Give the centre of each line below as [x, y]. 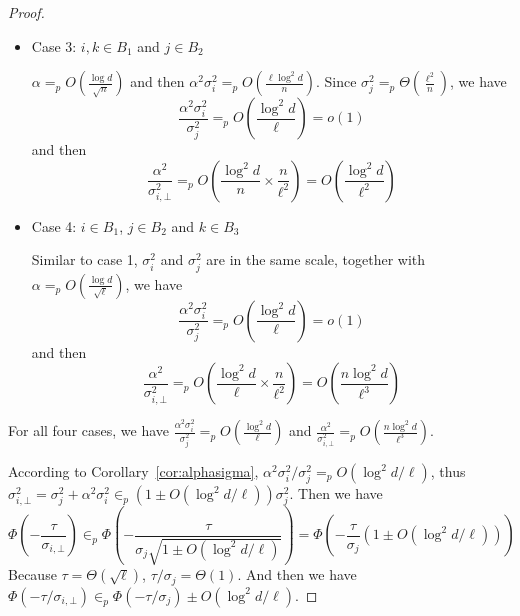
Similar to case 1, [84, 259]
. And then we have [297, 574]
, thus [448, 471]
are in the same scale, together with [316, 259]
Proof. [26, 12]
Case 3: [54, 45]
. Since [336, 81]
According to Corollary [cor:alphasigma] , [133, 471]
